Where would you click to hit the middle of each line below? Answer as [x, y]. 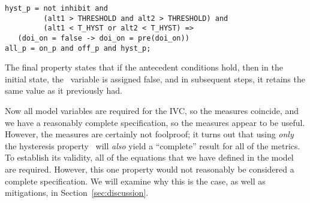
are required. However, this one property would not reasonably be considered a [150, 169]
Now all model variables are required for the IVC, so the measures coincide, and [152, 111]
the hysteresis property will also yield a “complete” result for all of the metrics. [153, 145]
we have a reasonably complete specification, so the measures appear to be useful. [155, 122]
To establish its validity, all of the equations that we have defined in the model [149, 157]
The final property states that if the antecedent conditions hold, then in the [144, 67]
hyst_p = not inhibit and [56, 8]
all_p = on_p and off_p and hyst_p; [78, 48]
